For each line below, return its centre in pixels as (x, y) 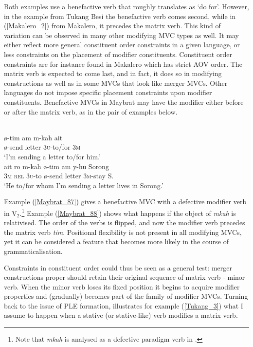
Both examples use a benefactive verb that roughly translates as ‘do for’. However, (126, 6)
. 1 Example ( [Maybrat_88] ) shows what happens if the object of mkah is (128, 212)
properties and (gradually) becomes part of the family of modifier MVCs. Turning (126, 296)
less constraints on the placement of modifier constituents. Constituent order (118, 54)
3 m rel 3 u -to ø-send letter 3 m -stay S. (59, 176)
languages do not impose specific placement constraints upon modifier (108, 92)
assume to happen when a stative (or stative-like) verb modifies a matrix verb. (121, 315)
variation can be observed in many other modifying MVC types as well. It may (121, 35)
